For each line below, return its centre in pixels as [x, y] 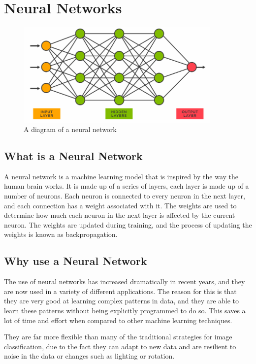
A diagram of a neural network [70, 129]
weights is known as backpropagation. [61, 234]
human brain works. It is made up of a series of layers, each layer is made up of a [127, 186]
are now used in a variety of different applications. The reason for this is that [120, 291]
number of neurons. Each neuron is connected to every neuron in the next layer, [125, 196]
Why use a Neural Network [76, 261]
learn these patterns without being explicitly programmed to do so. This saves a [125, 311]
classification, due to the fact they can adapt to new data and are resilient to [120, 346]
